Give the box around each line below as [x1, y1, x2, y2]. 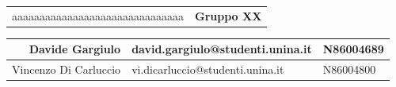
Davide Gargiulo [29, 41, 121, 57]
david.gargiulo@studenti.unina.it [131, 41, 312, 57]
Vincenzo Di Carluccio [12, 61, 121, 78]
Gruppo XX [195, 7, 262, 24]
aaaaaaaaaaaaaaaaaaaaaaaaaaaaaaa [12, 7, 184, 24]
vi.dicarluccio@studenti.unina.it [131, 61, 284, 78]
